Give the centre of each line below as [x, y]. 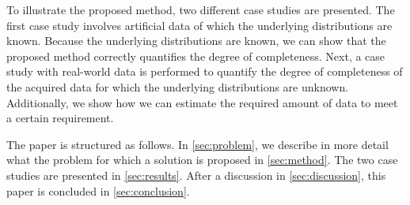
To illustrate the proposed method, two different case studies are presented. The [201, 9]
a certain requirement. [60, 118]
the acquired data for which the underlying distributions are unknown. [178, 86]
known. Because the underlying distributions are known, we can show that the [196, 41]
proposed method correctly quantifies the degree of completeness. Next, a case [196, 56]
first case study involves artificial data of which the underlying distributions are [199, 25]
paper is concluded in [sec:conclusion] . [98, 190]
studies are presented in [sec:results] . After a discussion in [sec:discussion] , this [196, 175]
